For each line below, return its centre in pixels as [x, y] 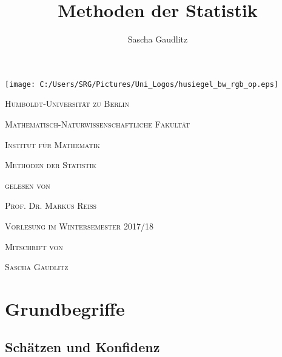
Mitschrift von [34, 246]
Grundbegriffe [65, 308]
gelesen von [28, 185]
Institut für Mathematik [53, 144]
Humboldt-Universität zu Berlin [67, 104]
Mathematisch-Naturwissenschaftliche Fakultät [98, 124]
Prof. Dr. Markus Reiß [51, 206]
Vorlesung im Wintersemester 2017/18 [79, 226]
